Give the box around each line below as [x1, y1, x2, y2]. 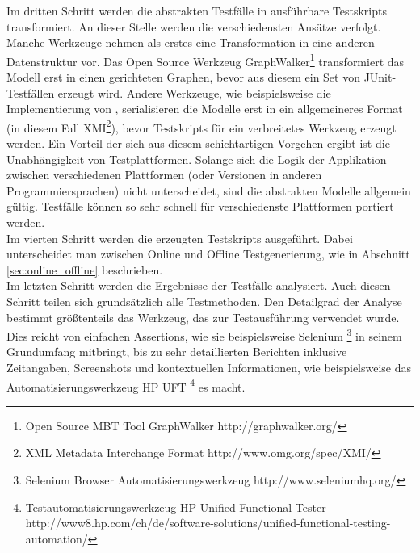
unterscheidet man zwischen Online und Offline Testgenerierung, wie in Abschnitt [6, 245, 410, 262]
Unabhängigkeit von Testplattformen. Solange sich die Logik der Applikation [6, 150, 387, 167]
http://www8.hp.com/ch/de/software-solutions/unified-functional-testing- [25, 514, 391, 531]
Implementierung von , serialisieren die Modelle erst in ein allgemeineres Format [6, 100, 403, 117]
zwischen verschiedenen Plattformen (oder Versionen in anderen [6, 166, 322, 183]
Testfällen [6, 84, 55, 101]
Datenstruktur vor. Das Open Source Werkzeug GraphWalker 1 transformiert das [6, 50, 405, 69]
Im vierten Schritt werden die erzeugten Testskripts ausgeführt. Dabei [6, 229, 353, 246]
